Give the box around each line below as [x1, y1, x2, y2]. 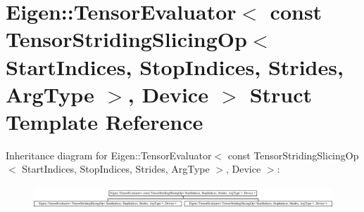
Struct [249, 79, 313, 108]
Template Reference [6, 107, 203, 135]
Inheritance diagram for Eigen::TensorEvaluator [6, 147, 212, 162]
